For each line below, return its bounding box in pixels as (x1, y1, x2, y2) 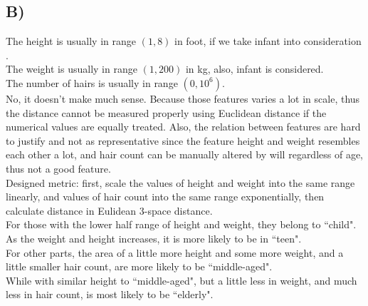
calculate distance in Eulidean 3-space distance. (6, 203, 213, 218)
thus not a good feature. (6, 160, 111, 175)
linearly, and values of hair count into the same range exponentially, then (6, 189, 325, 204)
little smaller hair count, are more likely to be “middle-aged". (6, 259, 273, 274)
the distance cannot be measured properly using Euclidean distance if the (6, 105, 327, 120)
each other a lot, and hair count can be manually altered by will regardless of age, (6, 147, 364, 162)
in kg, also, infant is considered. (185, 61, 324, 76)
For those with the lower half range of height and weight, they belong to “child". (6, 217, 357, 232)
